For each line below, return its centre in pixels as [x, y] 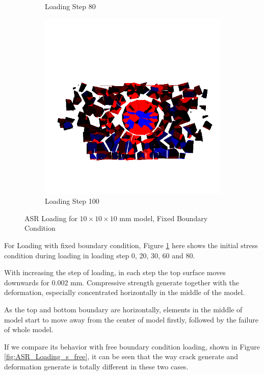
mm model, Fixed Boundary [164, 218]
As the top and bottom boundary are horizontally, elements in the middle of [123, 309]
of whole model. [29, 329]
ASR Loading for [51, 218]
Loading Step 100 [72, 201]
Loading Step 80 [70, 6]
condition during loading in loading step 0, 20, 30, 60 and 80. [100, 255]
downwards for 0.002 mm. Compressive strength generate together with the [122, 282]
